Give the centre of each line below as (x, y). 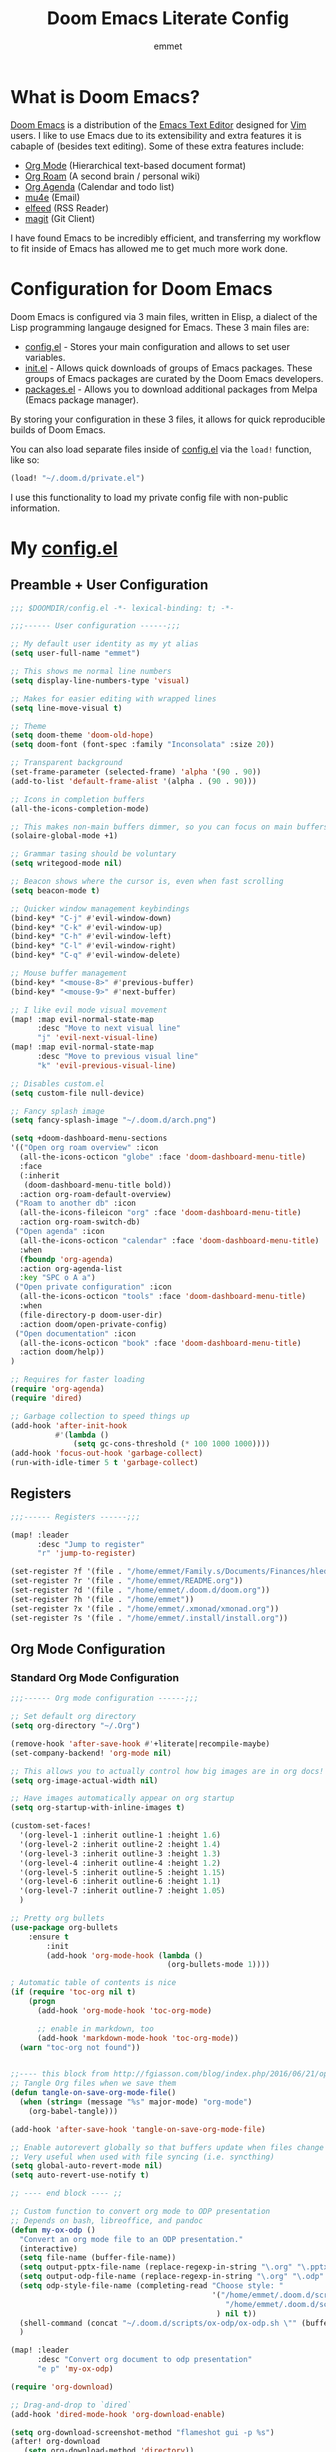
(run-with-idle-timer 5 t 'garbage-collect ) (104, 1463)
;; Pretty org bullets (57, 1918)
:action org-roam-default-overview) (95, 1194)
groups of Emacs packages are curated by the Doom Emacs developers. (174, 378)
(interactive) (48, 2248)
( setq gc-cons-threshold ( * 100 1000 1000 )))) (172, 1444)
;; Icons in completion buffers (77, 799)
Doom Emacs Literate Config (168, 18)
